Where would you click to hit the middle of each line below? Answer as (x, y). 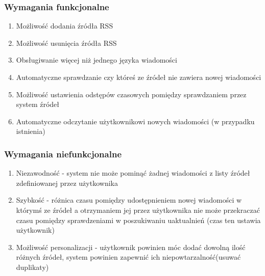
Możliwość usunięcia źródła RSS (66, 43)
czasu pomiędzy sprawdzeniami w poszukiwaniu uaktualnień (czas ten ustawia (138, 220)
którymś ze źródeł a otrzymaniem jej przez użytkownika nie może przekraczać (138, 210)
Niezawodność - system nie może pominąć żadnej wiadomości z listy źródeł (133, 173)
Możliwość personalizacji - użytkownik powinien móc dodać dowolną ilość (131, 247)
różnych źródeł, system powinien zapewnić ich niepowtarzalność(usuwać (128, 257)
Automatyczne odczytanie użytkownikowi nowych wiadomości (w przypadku (135, 121)
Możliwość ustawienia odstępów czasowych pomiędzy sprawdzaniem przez (131, 94)
